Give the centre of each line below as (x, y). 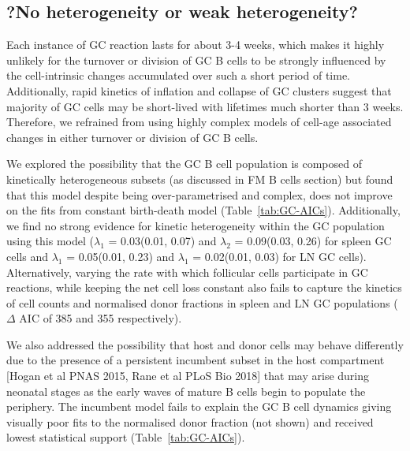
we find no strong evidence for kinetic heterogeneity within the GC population (196, 225)
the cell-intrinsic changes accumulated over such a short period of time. (178, 75)
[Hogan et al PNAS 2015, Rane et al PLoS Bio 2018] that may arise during (188, 376)
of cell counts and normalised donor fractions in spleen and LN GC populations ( (202, 302)
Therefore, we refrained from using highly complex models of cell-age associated (199, 122)
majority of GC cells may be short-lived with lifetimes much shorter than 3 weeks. (205, 106)
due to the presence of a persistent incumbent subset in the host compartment (196, 360)
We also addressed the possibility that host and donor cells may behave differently (205, 344)
